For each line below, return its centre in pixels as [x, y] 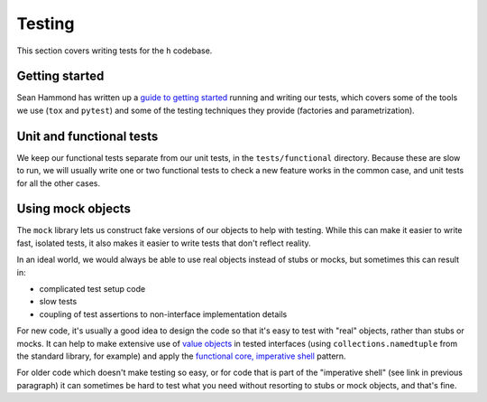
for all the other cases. [59, 183]
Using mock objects [74, 209]
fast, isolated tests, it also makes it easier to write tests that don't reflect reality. [164, 243]
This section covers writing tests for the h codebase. [115, 51]
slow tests [58, 302]
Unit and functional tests [87, 136]
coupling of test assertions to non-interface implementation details [163, 314]
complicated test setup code [92, 289]
